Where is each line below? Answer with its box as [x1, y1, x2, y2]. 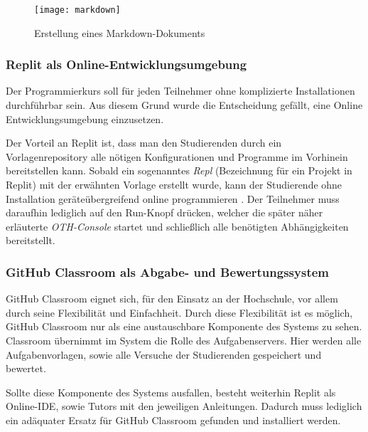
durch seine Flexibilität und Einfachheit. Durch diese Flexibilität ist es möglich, [6, 305, 353, 320]
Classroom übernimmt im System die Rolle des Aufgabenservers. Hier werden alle [6, 333, 362, 347]
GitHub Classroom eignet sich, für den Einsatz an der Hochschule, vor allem [6, 291, 338, 306]
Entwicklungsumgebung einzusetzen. [6, 111, 164, 126]
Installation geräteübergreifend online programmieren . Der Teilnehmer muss [6, 191, 340, 206]
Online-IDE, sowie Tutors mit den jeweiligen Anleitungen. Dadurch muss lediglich [6, 399, 362, 413]
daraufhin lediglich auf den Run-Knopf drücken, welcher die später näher [6, 205, 323, 220]
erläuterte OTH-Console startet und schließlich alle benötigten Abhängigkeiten [6, 218, 349, 233]
